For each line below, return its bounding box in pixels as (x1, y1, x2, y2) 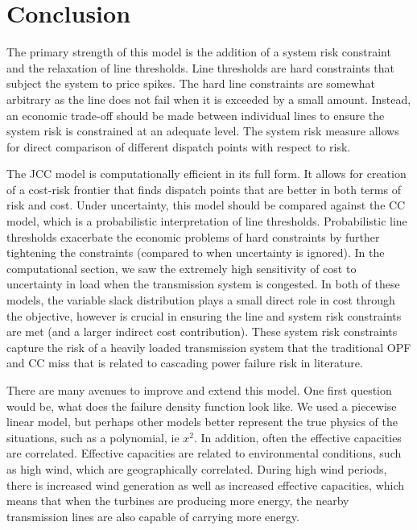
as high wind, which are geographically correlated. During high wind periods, (6, 460, 387, 477)
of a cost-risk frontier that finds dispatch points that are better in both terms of (6, 180, 401, 197)
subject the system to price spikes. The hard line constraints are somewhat (6, 75, 376, 92)
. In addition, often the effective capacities (193, 429, 402, 445)
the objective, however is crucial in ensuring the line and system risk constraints (6, 307, 402, 324)
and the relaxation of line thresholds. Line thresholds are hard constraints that (6, 59, 394, 76)
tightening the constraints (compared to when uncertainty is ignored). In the (6, 244, 385, 261)
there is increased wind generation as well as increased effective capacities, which (6, 476, 405, 493)
